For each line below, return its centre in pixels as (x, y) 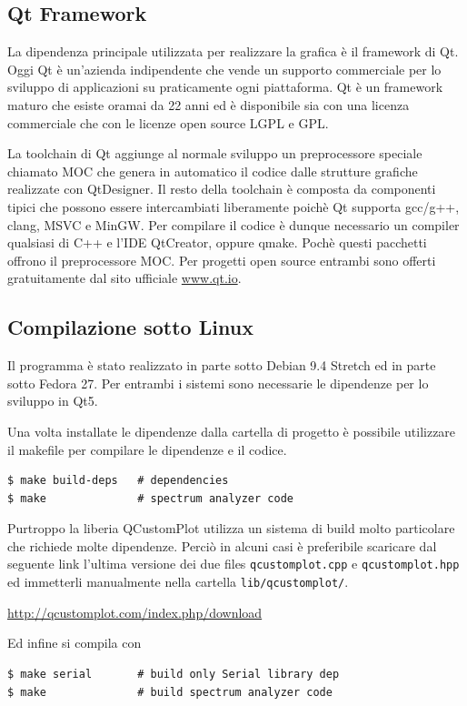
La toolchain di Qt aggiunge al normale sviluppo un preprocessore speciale (215, 153)
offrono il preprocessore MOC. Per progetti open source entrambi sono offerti (222, 260)
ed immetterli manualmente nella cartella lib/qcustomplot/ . (178, 582)
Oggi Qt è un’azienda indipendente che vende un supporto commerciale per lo (224, 69)
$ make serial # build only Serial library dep (174, 674)
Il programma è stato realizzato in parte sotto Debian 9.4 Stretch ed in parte (222, 365)
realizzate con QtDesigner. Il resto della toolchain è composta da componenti (222, 189)
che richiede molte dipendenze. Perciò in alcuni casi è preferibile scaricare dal (222, 545)
